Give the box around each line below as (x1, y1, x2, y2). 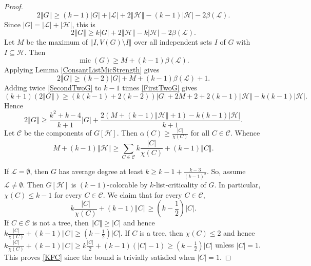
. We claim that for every (103, 189, 182, 200)
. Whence (230, 127, 260, 138)
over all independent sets (134, 36, 212, 47)
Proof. (4, 1, 23, 11)
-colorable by (107, 179, 148, 190)
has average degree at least (59, 166, 143, 177)
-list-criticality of (153, 179, 206, 190)
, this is (72, 18, 95, 29)
